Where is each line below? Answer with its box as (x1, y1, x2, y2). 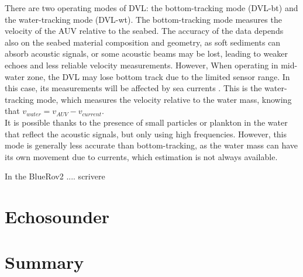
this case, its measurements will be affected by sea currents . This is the (5, 82, 262, 94)
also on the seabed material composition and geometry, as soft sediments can (5, 36, 281, 48)
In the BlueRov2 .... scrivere (5, 170, 105, 182)
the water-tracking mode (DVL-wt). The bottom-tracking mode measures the (5, 13, 282, 25)
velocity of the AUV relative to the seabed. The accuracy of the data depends (5, 25, 284, 37)
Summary (5, 250, 84, 274)
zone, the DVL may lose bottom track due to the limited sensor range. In (27, 70, 290, 82)
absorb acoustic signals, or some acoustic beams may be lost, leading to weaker (5, 47, 288, 60)
